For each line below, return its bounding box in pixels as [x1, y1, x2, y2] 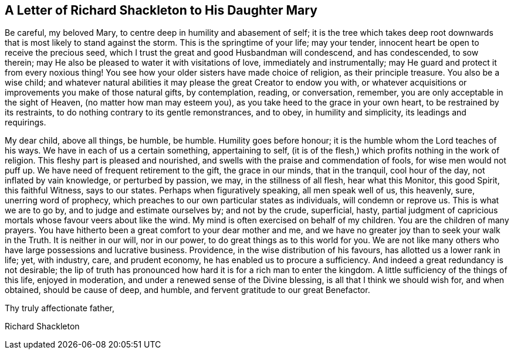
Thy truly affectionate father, [5, 303, 115, 314]
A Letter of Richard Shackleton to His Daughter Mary [5, 3, 317, 18]
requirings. [5, 117, 46, 128]
